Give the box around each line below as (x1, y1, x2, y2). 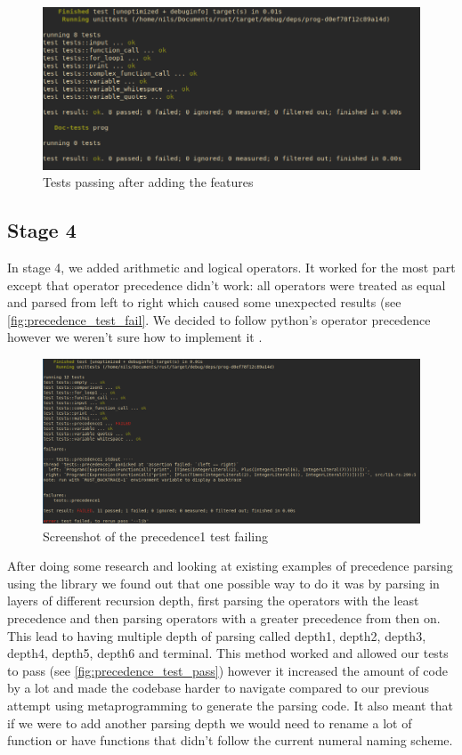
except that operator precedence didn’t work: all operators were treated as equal (7, 275, 446, 294)
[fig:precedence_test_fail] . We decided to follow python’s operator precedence (7, 310, 431, 329)
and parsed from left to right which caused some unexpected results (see (7, 293, 401, 312)
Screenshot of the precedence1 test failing (43, 526, 268, 545)
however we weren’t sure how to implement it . (7, 328, 263, 346)
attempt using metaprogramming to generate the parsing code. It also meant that (7, 695, 453, 714)
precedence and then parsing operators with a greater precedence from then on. (7, 609, 441, 627)
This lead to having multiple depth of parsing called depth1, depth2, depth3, (7, 626, 426, 645)
